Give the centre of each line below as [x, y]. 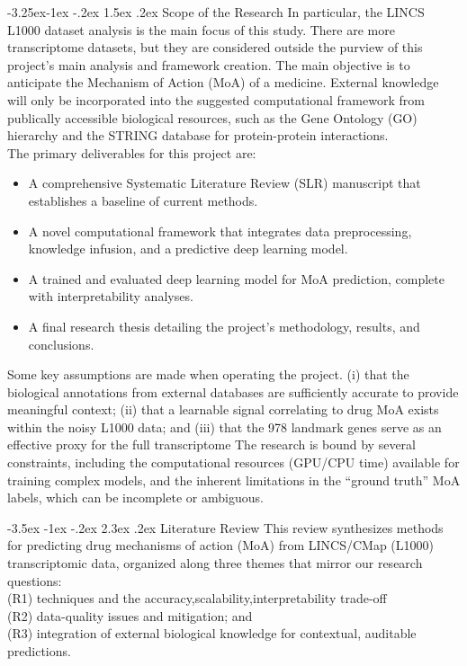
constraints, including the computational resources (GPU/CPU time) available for [233, 462]
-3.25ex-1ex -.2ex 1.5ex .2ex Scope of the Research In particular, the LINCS [216, 12]
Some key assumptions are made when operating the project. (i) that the [208, 374]
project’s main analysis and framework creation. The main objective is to [209, 64]
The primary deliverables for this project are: [132, 152]
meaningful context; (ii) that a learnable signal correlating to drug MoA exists [223, 409]
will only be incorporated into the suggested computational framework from [216, 99]
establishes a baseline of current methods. [143, 200]
